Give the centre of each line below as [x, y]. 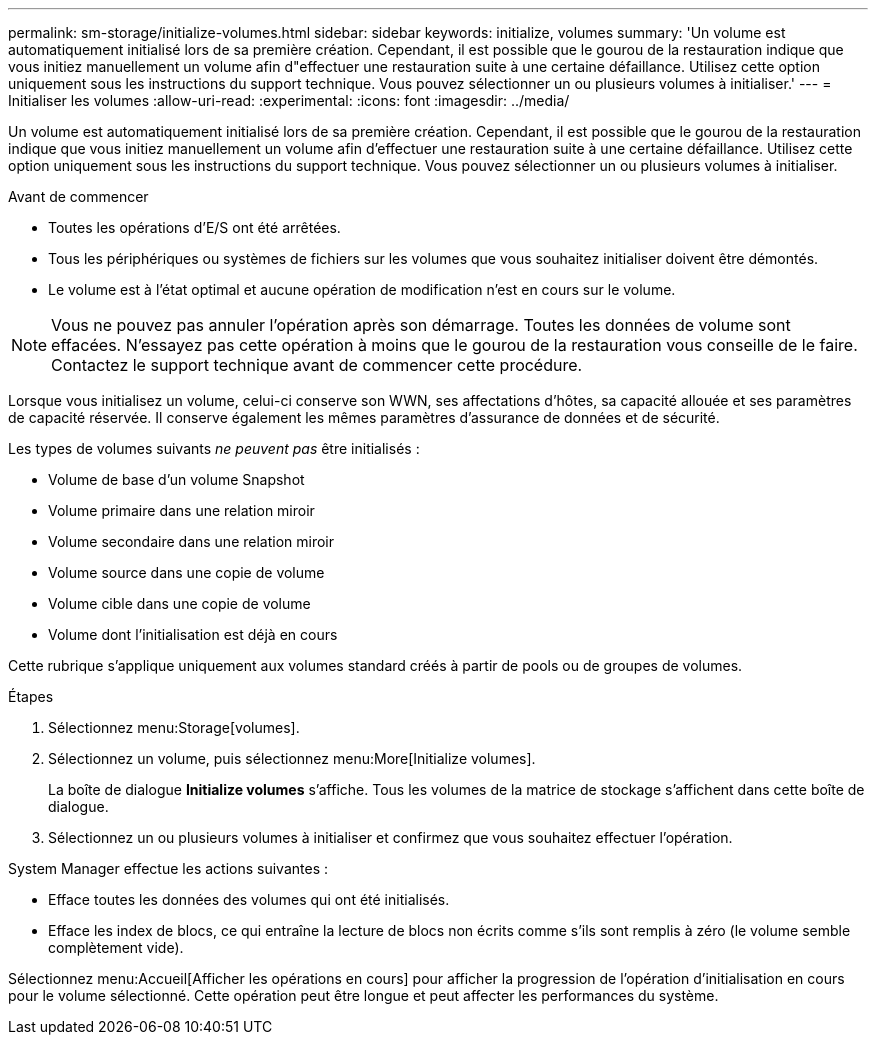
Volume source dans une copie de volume [186, 572]
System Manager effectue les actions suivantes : [168, 868]
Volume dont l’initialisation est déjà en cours [193, 634]
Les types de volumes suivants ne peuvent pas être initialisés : [214, 448]
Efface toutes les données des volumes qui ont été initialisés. [249, 899]
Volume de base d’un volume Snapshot [176, 479]
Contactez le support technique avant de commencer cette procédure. [317, 365]
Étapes [31, 696]
